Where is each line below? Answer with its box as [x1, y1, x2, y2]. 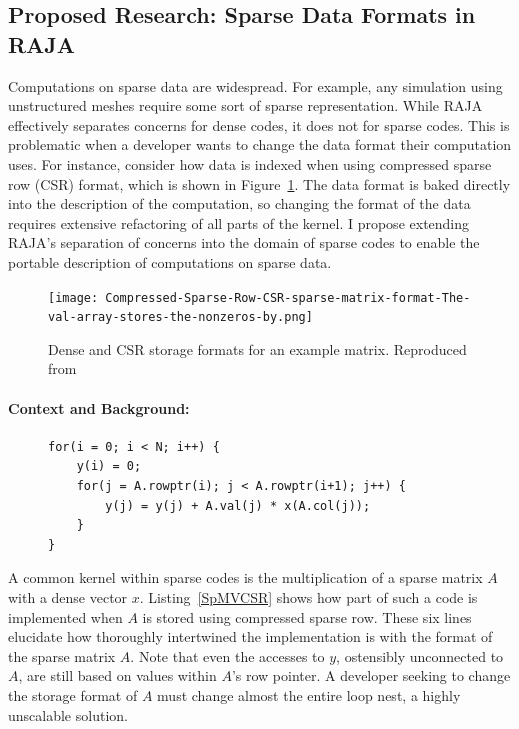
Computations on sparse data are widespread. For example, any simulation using [8, 75, 503, 96]
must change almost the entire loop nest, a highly [157, 684, 461, 705]
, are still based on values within [18, 665, 217, 686]
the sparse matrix [8, 645, 116, 666]
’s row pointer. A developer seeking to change [231, 665, 511, 686]
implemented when [8, 606, 123, 627]
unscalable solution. [8, 704, 128, 725]
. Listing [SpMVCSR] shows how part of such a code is [139, 586, 478, 607]
